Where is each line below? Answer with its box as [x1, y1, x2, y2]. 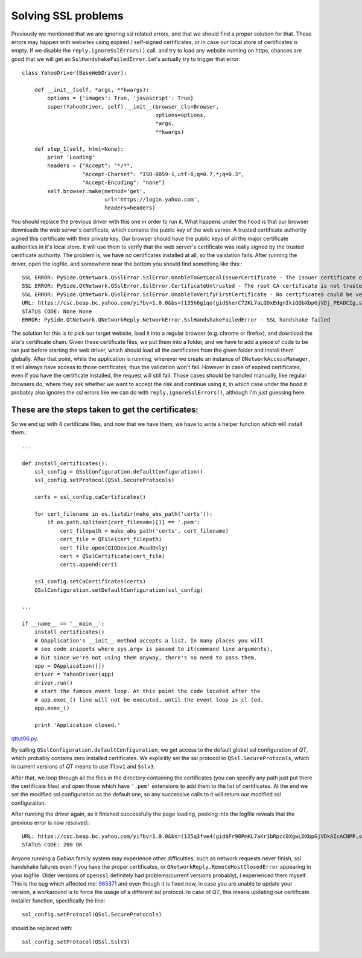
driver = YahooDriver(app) [34, 671, 115, 678]
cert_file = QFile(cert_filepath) [60, 536, 162, 543]
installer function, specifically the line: [11, 896, 106, 904]
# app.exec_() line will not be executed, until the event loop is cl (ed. [34, 696, 264, 703]
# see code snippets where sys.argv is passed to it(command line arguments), [34, 646, 273, 653]
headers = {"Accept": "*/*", [47, 162, 134, 169]
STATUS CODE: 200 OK [22, 842, 83, 848]
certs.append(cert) [60, 561, 118, 568]
